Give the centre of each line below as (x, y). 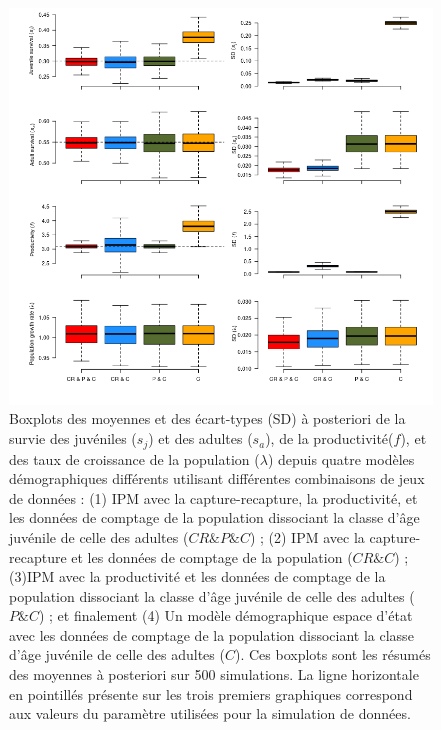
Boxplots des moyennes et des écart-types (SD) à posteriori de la (207, 418)
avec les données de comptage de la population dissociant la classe (211, 634)
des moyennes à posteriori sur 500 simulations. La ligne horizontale (214, 674)
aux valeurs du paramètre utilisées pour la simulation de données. (210, 713)
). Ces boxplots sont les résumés (332, 654)
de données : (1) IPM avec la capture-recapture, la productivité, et (213, 497)
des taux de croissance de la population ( (134, 458)
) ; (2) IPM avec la (307, 536)
